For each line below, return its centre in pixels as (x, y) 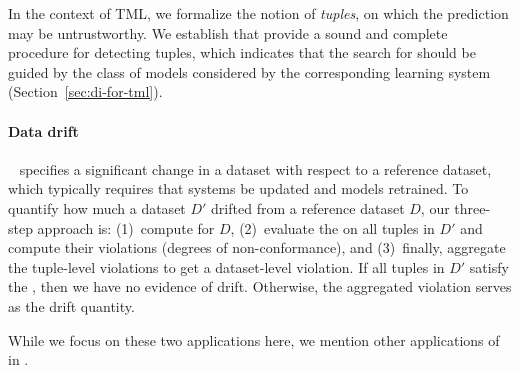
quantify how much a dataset (97, 207)
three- (472, 207)
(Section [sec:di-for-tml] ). (85, 91)
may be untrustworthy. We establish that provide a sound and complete (228, 32)
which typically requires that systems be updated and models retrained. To (238, 188)
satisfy (489, 266)
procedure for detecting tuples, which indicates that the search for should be (242, 52)
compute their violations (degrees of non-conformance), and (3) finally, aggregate (257, 247)
